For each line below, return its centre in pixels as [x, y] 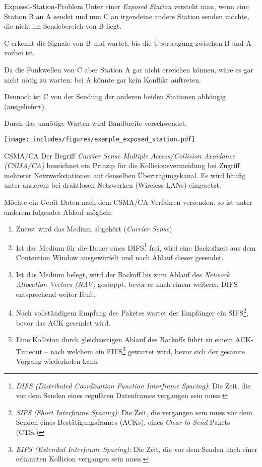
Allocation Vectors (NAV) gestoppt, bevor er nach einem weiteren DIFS [127, 284]
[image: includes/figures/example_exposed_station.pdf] [100, 139]
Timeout [29, 351]
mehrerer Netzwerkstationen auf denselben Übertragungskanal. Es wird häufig [125, 175]
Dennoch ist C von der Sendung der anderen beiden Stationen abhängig [115, 96]
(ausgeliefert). [25, 106]
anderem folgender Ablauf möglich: [58, 212]
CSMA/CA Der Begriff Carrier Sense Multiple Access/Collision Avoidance [120, 155]
